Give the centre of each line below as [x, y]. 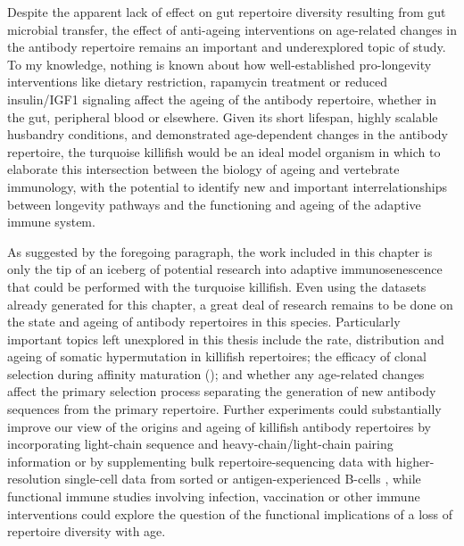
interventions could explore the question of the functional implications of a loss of [230, 513]
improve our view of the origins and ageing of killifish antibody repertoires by [219, 426]
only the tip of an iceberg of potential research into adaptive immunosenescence [225, 269]
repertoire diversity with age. [87, 531]
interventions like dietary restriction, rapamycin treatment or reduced [197, 82]
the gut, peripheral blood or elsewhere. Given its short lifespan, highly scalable [223, 116]
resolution [34, 479]
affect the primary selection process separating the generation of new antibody [222, 391]
